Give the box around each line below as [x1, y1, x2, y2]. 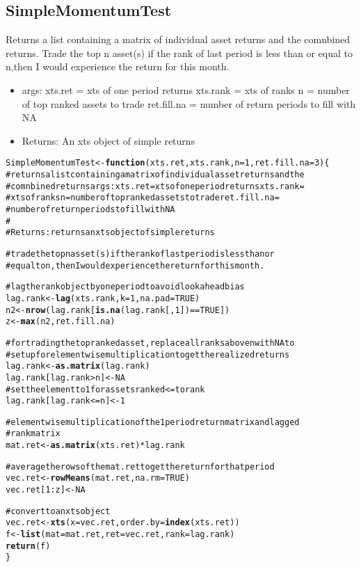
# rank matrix [6, 429, 61, 439]
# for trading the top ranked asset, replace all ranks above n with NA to [6, 337, 295, 348]
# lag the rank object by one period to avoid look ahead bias [6, 282, 245, 292]
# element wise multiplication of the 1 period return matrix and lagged [6, 417, 300, 427]
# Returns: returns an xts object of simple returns [6, 227, 215, 238]
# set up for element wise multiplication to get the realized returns [6, 349, 290, 360]
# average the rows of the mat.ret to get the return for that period [6, 461, 275, 472]
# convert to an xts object [6, 506, 111, 516]
